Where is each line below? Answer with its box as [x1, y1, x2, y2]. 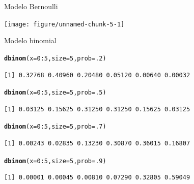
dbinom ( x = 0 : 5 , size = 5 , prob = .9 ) [4, 157, 106, 165]
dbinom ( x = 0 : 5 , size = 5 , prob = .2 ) [4, 54, 106, 62]
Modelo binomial [4, 35, 57, 46]
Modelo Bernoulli [4, 1, 58, 11]
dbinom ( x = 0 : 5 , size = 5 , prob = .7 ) [4, 123, 106, 131]
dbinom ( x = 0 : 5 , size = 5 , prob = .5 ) [4, 89, 106, 97]
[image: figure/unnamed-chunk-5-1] [4, 20, 125, 28]
